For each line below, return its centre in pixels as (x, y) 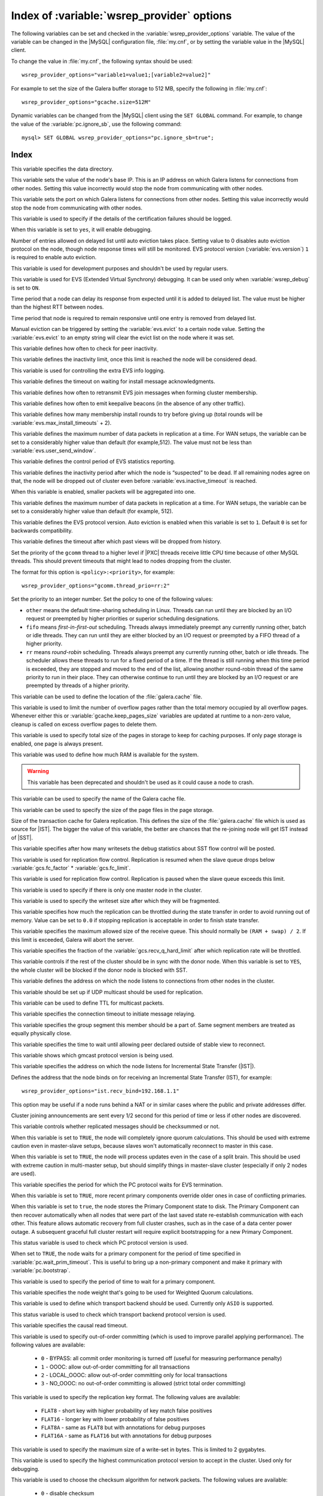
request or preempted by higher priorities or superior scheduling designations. (123, 619)
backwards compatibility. (42, 531)
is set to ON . (25, 288)
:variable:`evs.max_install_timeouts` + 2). (61, 422)
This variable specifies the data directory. (62, 169)
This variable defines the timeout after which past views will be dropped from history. (116, 542)
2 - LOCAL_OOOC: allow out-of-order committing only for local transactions (134, 1375)
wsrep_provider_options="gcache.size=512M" (86, 102)
